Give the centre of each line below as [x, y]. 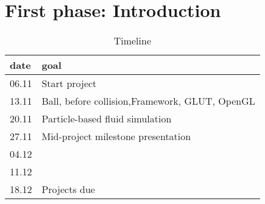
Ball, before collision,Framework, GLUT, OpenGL [148, 101]
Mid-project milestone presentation [116, 136]
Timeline [132, 41]
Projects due [68, 189]
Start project [69, 83]
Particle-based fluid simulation [107, 119]
